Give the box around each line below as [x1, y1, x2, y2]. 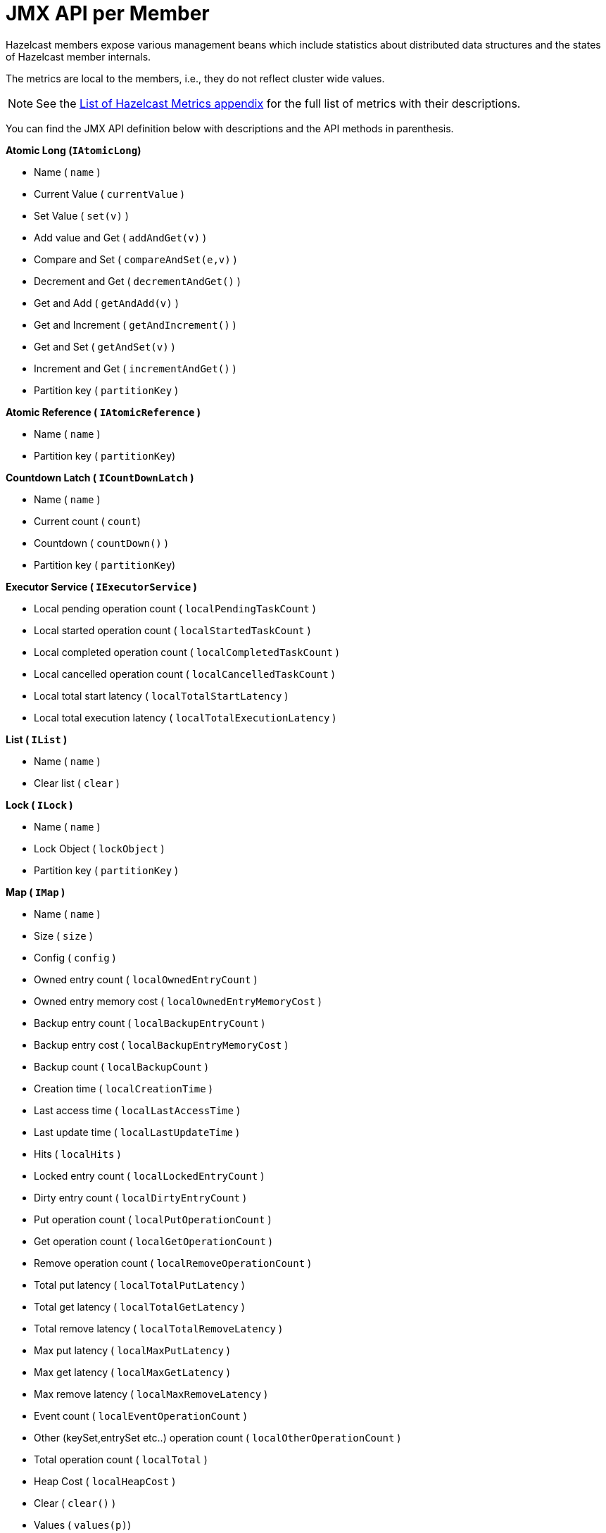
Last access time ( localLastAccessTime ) [34, 1104, 241, 1116]
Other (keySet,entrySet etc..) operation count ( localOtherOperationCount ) [34, 1431, 401, 1444]
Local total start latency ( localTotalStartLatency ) [34, 689, 289, 702]
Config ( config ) [34, 951, 116, 964]
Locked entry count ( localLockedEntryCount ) [34, 1169, 265, 1182]
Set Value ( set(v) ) [34, 209, 129, 222]
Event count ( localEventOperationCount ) [34, 1409, 247, 1422]
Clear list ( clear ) [34, 776, 120, 789]
